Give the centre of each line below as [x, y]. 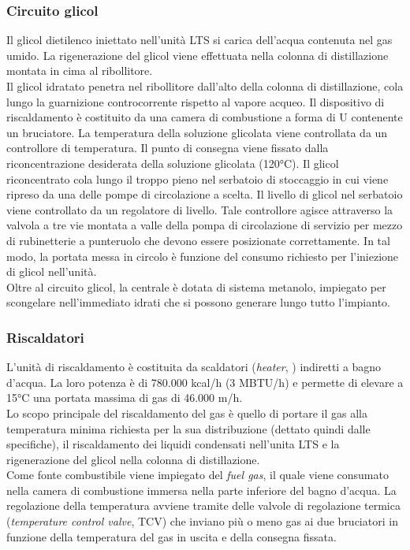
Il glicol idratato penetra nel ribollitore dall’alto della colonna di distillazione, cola [205, 86]
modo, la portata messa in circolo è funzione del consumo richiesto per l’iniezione [203, 256]
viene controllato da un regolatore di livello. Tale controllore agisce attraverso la [200, 209]
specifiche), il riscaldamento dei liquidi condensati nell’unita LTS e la [173, 444]
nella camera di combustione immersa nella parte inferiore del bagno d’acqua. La [201, 490]
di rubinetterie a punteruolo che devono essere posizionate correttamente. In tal [198, 240]
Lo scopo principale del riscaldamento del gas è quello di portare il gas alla [187, 412]
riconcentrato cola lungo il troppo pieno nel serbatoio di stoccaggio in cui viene [198, 178]
